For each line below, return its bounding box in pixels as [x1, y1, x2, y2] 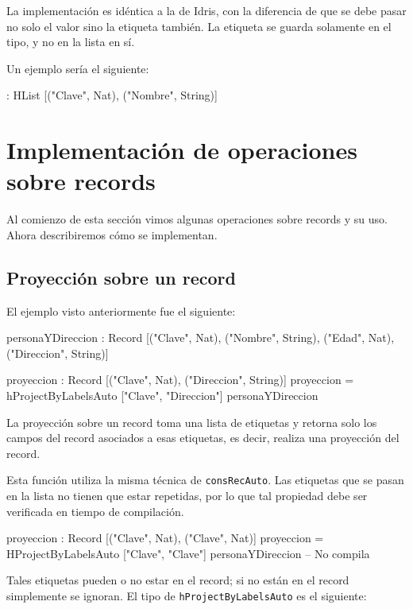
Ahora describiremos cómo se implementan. [6, 226, 218, 242]
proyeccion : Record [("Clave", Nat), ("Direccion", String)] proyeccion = [6, 371, 354, 388]
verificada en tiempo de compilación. [6, 502, 184, 519]
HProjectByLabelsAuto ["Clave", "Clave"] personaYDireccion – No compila [6, 545, 370, 561]
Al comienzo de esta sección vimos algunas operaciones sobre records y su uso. [6, 211, 388, 227]
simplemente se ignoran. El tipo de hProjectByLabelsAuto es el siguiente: [6, 588, 367, 604]
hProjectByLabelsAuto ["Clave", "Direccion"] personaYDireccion [6, 387, 318, 404]
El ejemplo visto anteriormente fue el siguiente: [6, 302, 236, 319]
